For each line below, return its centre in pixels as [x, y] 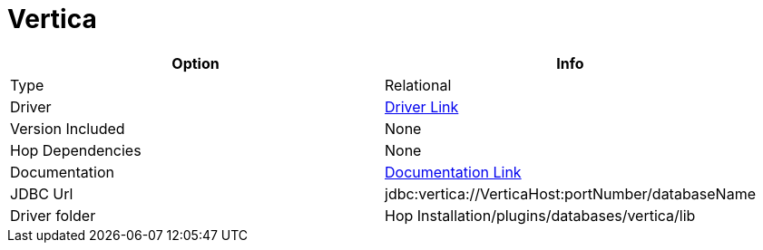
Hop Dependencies [76, 150]
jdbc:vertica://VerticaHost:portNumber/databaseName [570, 193]
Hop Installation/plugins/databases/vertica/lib [540, 215]
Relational [418, 85]
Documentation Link [453, 172]
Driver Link [422, 106]
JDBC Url [42, 193]
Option [196, 63]
